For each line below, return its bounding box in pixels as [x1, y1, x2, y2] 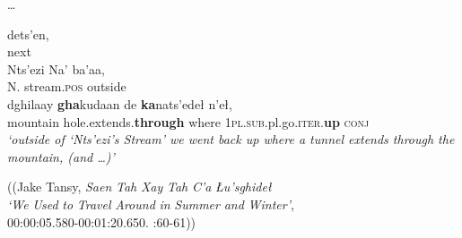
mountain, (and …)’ [7, 147, 115, 166]
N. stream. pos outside [7, 77, 126, 96]
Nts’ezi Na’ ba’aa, [7, 59, 105, 78]
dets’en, [7, 24, 49, 43]
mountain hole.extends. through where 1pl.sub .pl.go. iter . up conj [7, 112, 370, 131]
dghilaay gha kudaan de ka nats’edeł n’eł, [7, 94, 232, 113]
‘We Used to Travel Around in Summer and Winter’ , [7, 194, 294, 213]
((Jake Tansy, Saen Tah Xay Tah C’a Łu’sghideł [7, 177, 272, 196]
